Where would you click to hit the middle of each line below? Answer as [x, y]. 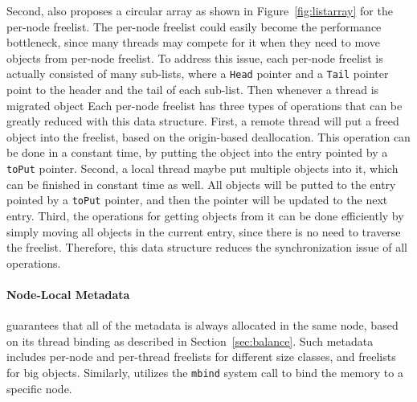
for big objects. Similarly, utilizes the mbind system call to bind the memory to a [205, 372]
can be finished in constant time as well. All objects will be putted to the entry [201, 184]
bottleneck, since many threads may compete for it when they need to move [193, 42]
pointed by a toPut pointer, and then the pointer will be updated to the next [197, 200]
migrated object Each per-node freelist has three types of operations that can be [204, 105]
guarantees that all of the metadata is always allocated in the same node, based [202, 325]
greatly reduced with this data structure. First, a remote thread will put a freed [203, 121]
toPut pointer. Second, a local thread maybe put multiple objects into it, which [202, 168]
